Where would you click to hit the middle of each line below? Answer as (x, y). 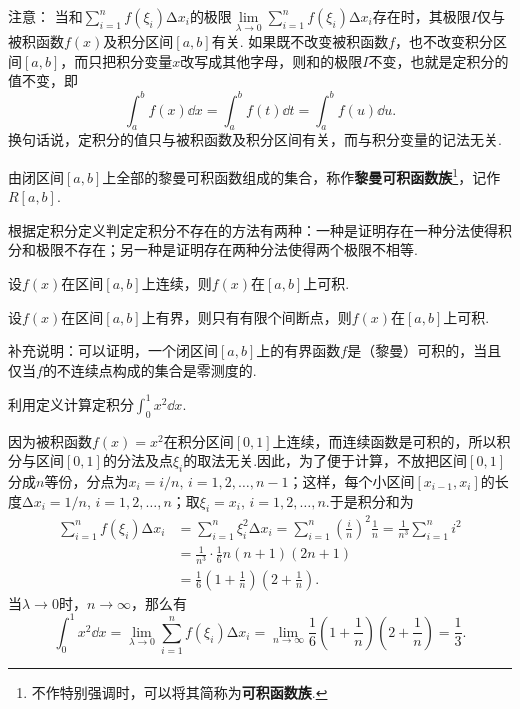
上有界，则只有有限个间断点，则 (246, 316)
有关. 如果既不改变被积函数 (300, 41)
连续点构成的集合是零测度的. (163, 369)
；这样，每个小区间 (351, 480)
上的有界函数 (298, 350)
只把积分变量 (130, 60)
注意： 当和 (45, 16)
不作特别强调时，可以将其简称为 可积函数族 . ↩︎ (179, 692)
